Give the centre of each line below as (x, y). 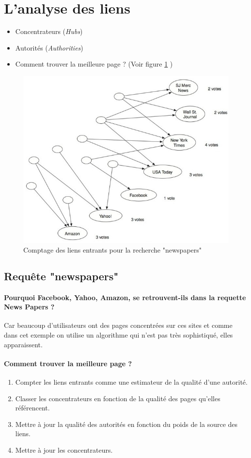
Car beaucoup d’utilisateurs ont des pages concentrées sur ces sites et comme (118, 325)
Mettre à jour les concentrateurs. (64, 450)
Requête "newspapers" (61, 276)
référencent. (32, 408)
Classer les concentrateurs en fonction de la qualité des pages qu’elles (118, 398)
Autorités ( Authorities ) (49, 47)
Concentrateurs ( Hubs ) (49, 31)
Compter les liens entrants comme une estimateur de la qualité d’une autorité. (131, 382)
